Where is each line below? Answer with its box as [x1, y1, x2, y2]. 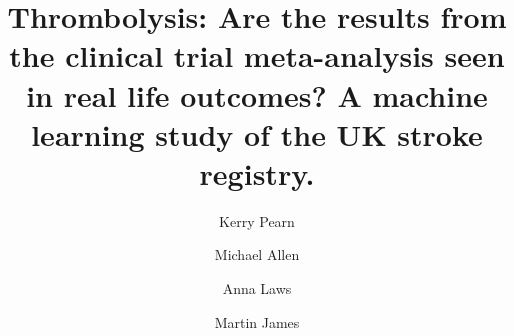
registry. [199, 152, 315, 193]
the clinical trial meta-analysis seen [9, 35, 505, 76]
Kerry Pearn [219, 210, 295, 231]
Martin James [214, 311, 300, 332]
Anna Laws [222, 278, 292, 299]
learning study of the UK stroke [31, 113, 483, 154]
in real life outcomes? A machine [26, 74, 488, 115]
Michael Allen [214, 244, 300, 265]
